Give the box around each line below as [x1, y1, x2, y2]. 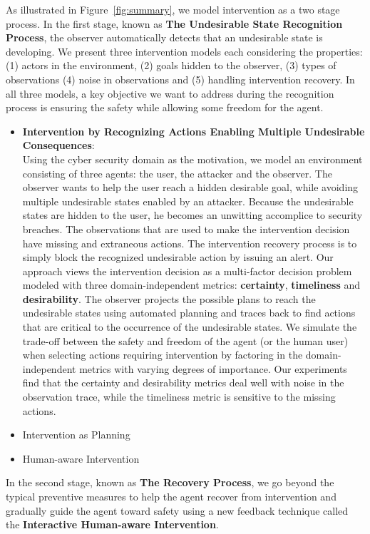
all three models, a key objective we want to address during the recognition [6, 86, 334, 101]
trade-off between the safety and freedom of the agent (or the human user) [22, 333, 349, 348]
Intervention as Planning [22, 427, 130, 442]
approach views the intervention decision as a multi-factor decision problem [22, 263, 352, 278]
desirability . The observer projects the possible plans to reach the [22, 291, 316, 306]
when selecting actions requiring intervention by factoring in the [22, 347, 303, 362]
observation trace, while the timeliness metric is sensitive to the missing [22, 389, 336, 404]
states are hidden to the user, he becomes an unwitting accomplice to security [22, 207, 363, 222]
